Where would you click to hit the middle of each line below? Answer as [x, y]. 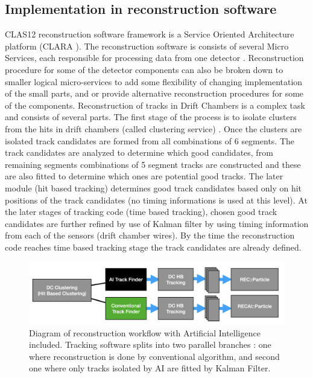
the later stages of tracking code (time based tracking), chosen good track [141, 212]
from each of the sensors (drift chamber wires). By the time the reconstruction [150, 235]
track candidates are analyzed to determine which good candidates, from [139, 152]
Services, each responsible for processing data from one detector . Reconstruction [154, 58]
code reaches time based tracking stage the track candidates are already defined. [153, 247]
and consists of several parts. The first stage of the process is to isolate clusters [151, 117]
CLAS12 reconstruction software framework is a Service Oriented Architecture [150, 34]
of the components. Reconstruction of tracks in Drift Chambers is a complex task [155, 105]
